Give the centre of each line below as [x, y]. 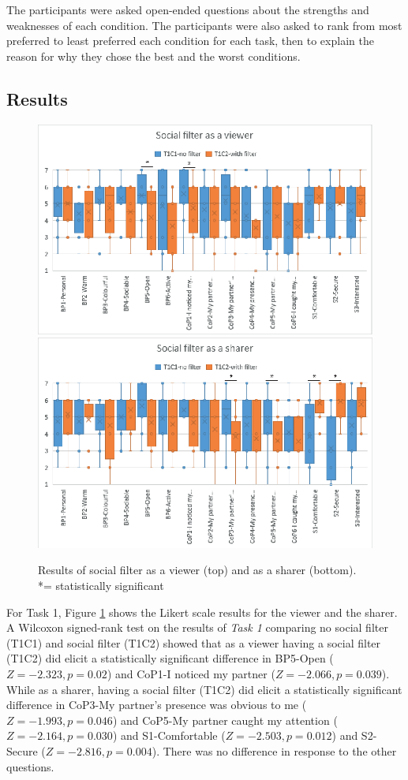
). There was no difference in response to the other [274, 750]
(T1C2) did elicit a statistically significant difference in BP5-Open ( [170, 658]
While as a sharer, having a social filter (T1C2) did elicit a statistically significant [204, 689]
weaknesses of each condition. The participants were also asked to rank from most [204, 25]
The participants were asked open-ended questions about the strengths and [188, 9]
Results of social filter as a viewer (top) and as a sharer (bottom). [197, 570]
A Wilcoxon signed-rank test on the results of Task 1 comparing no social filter [197, 627]
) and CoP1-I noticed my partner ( [191, 673]
